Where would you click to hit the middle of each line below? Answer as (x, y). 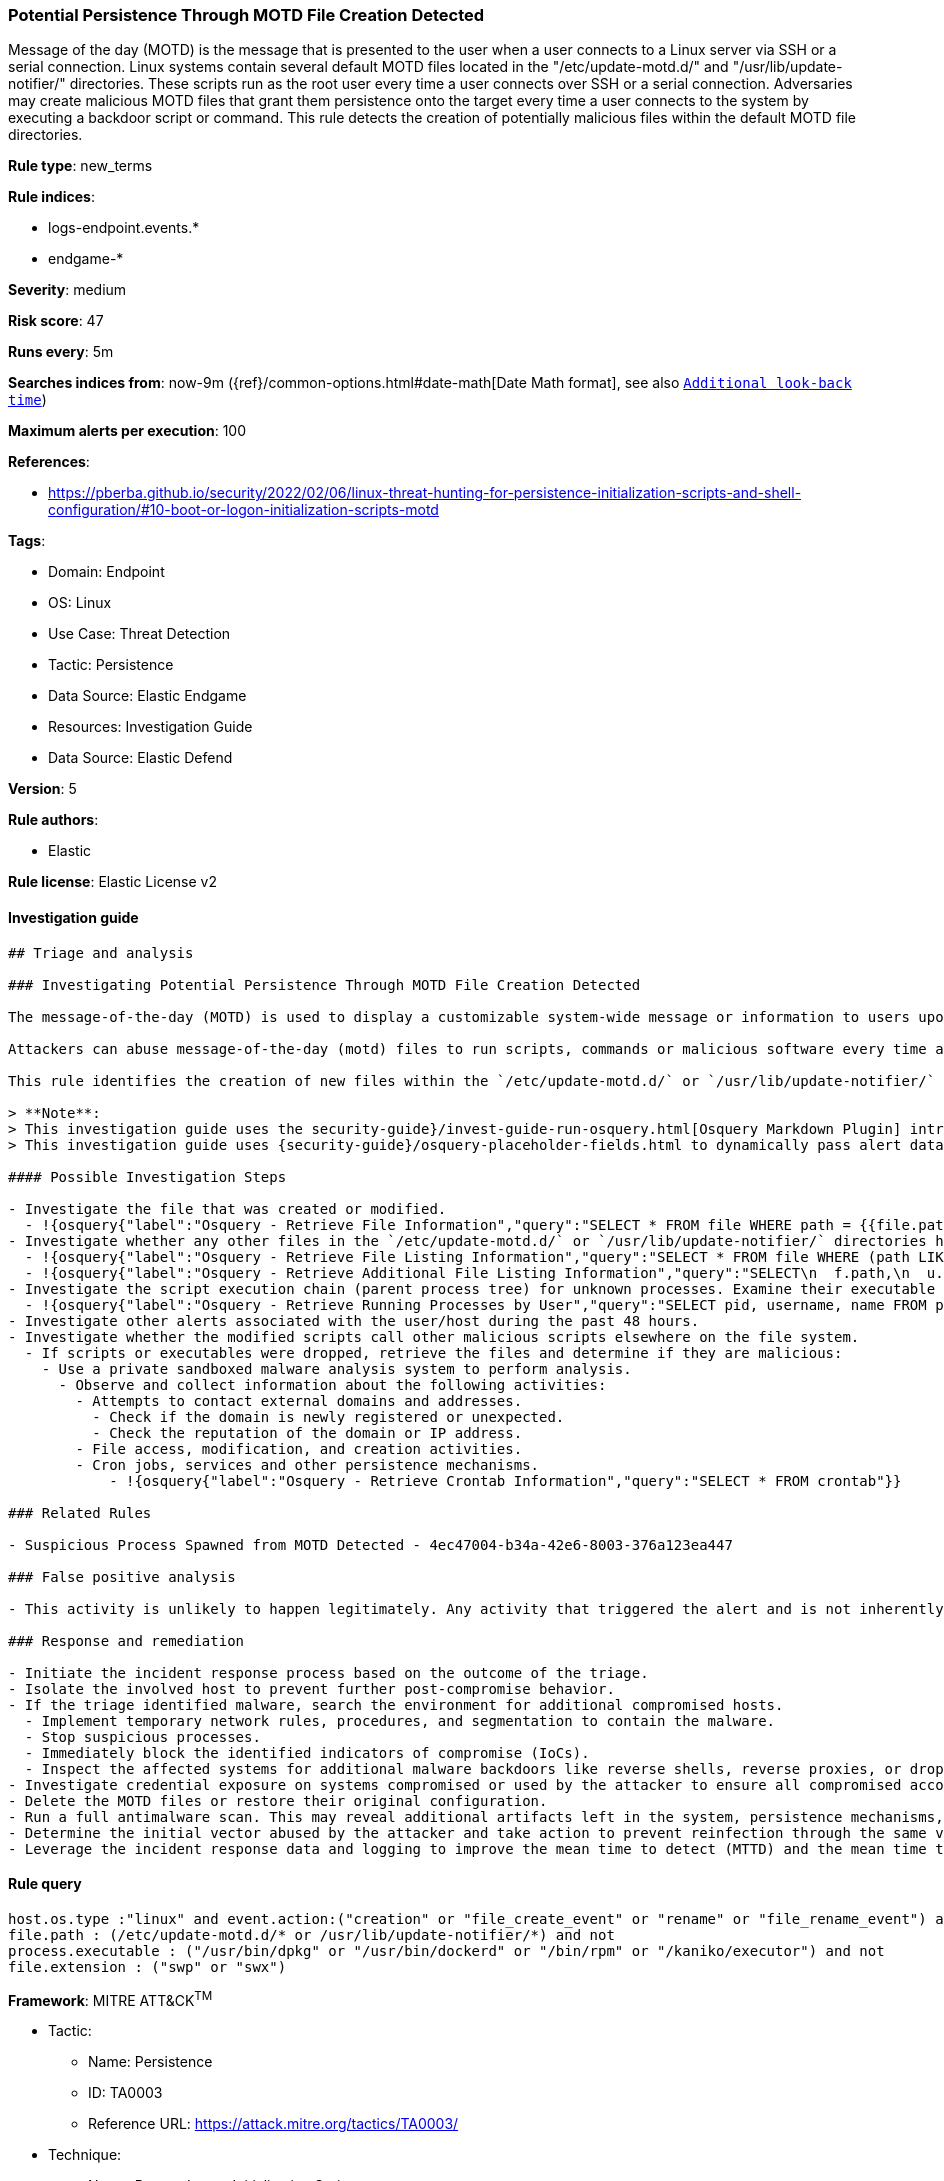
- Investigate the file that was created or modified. (227, 1208)
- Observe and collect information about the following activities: (332, 1384)
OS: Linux (80, 603)
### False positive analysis (122, 1576)
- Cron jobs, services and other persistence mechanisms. (307, 1464)
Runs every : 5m (61, 352)
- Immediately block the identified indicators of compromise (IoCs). (307, 1752)
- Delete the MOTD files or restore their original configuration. (278, 1800)
